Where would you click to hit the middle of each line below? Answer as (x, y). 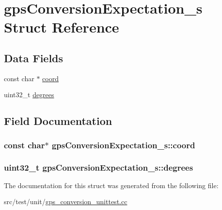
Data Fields (34, 58)
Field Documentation (58, 121)
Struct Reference (62, 27)
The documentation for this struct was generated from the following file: (111, 185)
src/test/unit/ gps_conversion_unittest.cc (66, 201)
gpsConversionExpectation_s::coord (123, 145)
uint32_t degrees (29, 95)
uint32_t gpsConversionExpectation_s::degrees (99, 167)
